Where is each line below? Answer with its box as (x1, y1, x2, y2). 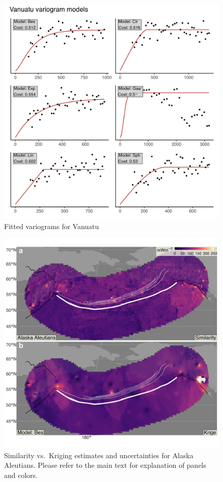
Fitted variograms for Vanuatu (4, 220, 99, 231)
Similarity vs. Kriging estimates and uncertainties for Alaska (4, 450, 194, 460)
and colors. (4, 470, 38, 480)
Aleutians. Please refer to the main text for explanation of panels (4, 460, 206, 470)
